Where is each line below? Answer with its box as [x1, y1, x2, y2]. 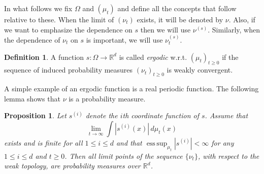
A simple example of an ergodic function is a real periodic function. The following [4, 83, 259, 94]
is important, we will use [86, 34, 163, 45]
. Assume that [205, 110, 248, 121]
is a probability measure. [69, 93, 146, 103]
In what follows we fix [4, 3, 73, 13]
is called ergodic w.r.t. [119, 51, 187, 62]
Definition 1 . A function [4, 51, 84, 62]
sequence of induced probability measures [4, 64, 133, 75]
